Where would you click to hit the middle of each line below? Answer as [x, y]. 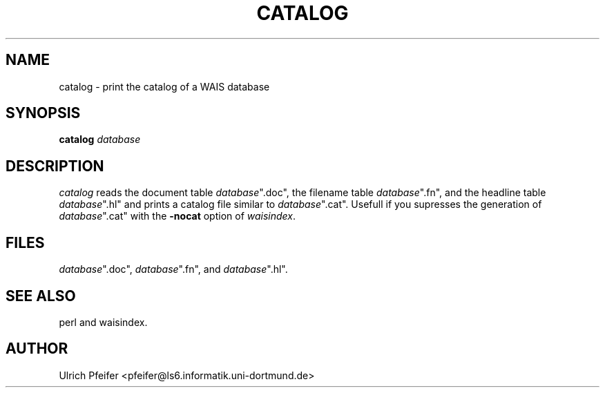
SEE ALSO [41, 296]
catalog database [100, 140]
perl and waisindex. [103, 322]
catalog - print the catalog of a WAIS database [164, 86]
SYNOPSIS [43, 113]
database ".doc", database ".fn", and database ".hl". [173, 269]
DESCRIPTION [55, 166]
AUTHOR [37, 349]
